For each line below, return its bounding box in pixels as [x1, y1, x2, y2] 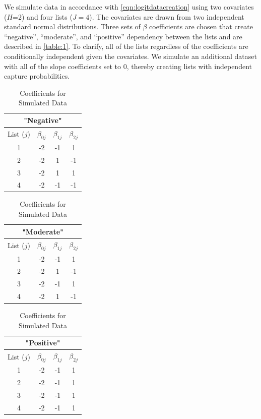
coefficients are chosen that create [149, 21, 253, 32]
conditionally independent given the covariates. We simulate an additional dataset [4, 50, 257, 61]
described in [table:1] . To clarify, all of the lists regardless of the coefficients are [4, 41, 248, 51]
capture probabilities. [4, 71, 70, 81]
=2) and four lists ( [13, 11, 73, 22]
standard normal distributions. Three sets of [4, 21, 141, 32]
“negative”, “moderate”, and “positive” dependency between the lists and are [4, 31, 242, 41]
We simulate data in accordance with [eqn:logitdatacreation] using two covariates [4, 2, 254, 12]
